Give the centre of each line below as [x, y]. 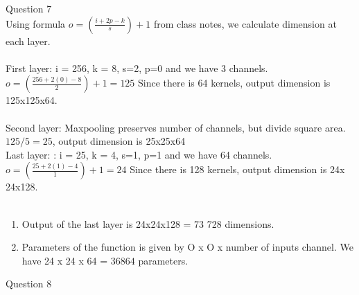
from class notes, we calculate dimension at [245, 23]
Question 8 [29, 284]
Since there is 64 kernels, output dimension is [234, 83]
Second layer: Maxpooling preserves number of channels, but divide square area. [176, 127]
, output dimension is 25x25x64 [119, 141]
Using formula [36, 23]
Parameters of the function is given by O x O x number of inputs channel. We [187, 247]
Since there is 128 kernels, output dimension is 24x [237, 169]
